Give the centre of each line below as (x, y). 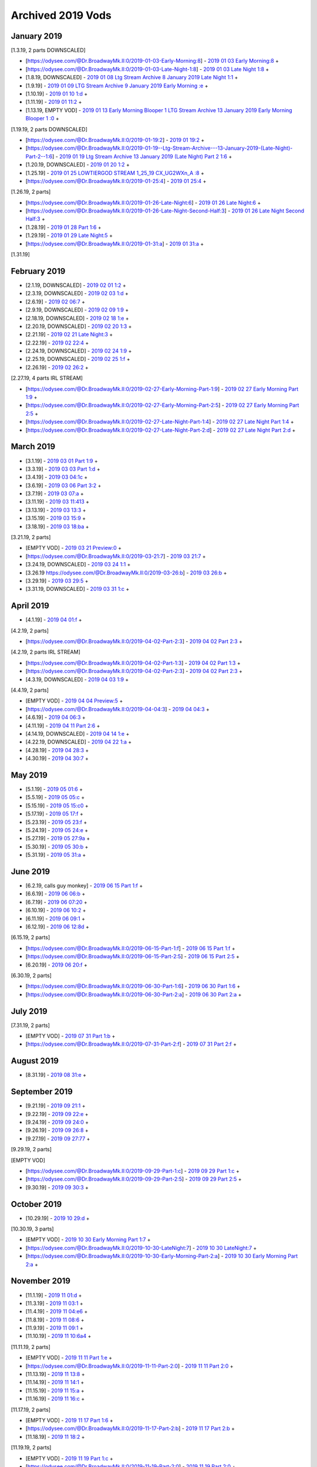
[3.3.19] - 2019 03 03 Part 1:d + (63, 469)
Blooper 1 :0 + (42, 119)
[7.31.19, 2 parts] (30, 1025)
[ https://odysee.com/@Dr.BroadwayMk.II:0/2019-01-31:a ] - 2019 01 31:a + (115, 244)
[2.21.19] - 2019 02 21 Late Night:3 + (69, 334)
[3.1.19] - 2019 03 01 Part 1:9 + (62, 461)
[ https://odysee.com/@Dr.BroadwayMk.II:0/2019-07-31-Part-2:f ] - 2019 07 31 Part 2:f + (131, 1044)
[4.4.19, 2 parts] (30, 690)
